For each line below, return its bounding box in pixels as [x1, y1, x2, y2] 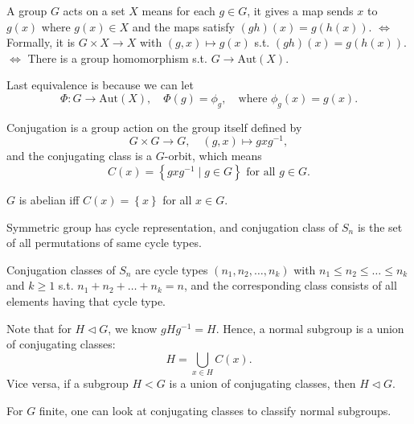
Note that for [6, 319, 72, 336]
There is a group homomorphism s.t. [27, 49, 207, 66]
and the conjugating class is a [6, 147, 153, 164]
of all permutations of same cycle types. [6, 234, 202, 251]
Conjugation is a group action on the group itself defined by [6, 118, 302, 135]
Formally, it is [6, 34, 76, 51]
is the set [357, 218, 403, 235]
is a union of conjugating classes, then [169, 375, 356, 392]
